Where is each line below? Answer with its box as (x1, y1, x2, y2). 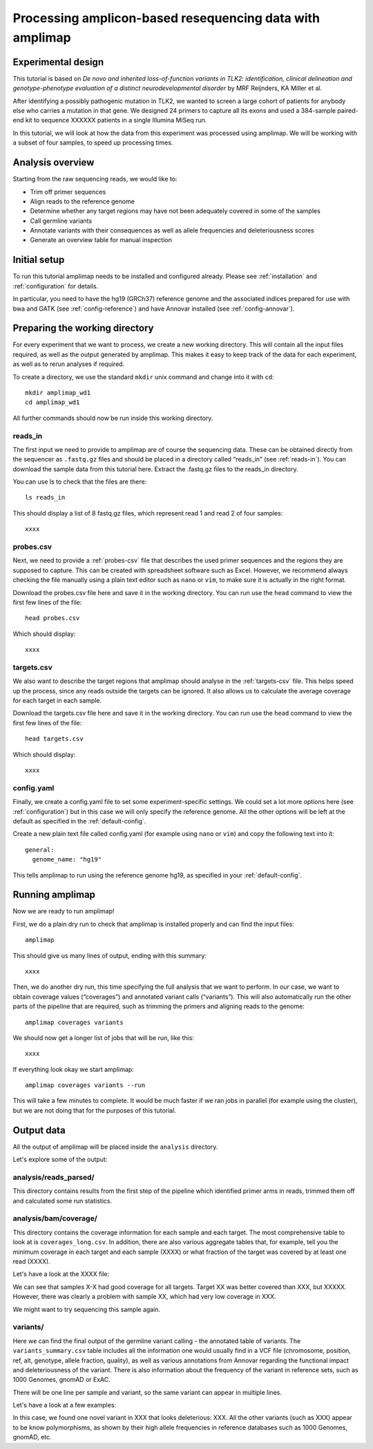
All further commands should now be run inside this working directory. (12, 414, 213, 422)
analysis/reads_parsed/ (12, 1172, 95, 1182)
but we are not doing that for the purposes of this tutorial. (12, 1106, 176, 1114)
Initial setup (12, 254, 65, 266)
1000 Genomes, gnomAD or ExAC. (12, 1376, 111, 1384)
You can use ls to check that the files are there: (12, 477, 147, 486)
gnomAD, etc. (12, 1433, 52, 1441)
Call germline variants (30, 217, 93, 225)
